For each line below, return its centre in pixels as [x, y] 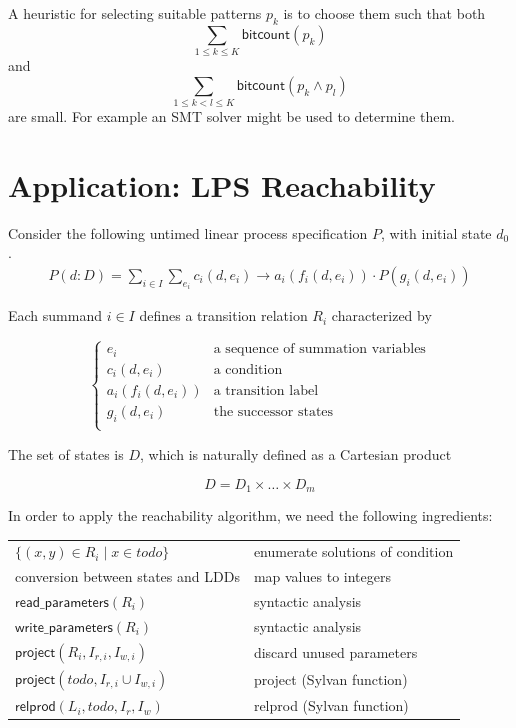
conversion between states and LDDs [127, 576]
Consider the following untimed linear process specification [188, 232]
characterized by [381, 315]
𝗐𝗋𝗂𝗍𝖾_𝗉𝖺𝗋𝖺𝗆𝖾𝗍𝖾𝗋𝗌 [64, 627]
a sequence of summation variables [319, 349]
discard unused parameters [335, 651]
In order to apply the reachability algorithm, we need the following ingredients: [250, 514]
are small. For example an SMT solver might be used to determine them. [231, 116]
